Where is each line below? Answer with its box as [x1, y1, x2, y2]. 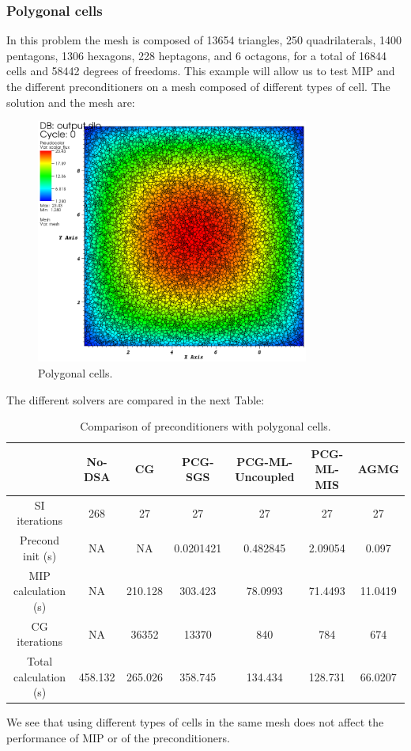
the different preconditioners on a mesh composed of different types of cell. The [6, 78, 390, 94]
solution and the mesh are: [6, 93, 135, 110]
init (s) [23, 547, 57, 563]
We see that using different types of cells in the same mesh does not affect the [6, 714, 384, 730]
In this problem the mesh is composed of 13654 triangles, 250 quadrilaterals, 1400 [6, 32, 402, 48]
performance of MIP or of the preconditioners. [6, 730, 230, 746]
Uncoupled [235, 468, 295, 485]
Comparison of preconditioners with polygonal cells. [80, 418, 331, 434]
